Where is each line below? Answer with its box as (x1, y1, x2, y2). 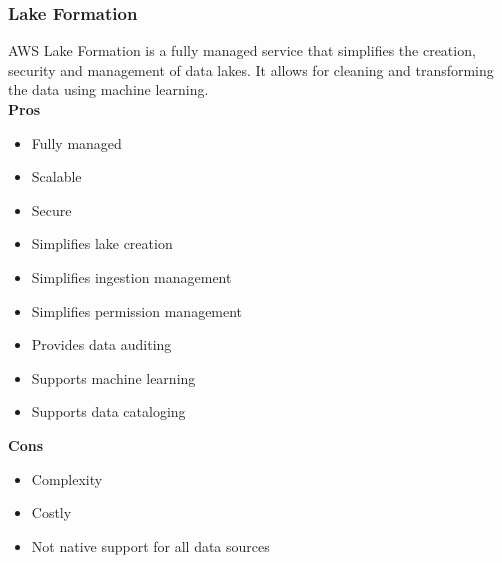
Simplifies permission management (31, 300, 243, 321)
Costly (31, 502, 72, 523)
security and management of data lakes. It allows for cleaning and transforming (8, 59, 494, 80)
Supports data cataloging (31, 401, 186, 422)
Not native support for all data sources (31, 535, 270, 556)
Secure (31, 199, 72, 220)
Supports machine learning (31, 367, 196, 388)
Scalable (31, 166, 82, 187)
